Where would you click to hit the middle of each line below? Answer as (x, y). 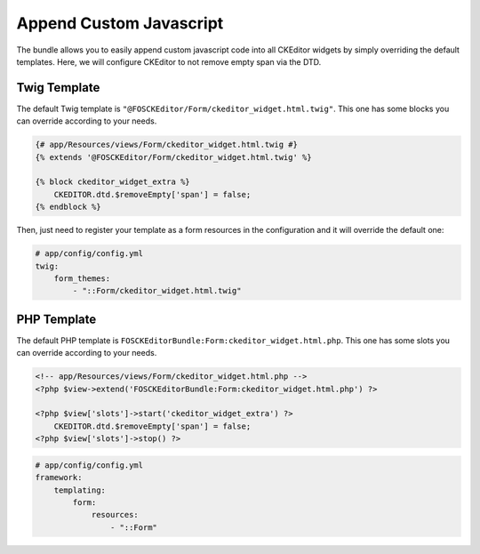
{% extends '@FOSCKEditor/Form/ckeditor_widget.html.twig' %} (173, 157)
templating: (80, 490)
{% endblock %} (68, 207)
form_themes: (82, 278)
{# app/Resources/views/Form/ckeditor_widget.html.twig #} (166, 145)
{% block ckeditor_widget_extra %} (112, 182)
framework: (59, 478)
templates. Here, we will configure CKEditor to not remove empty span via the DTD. (169, 61)
